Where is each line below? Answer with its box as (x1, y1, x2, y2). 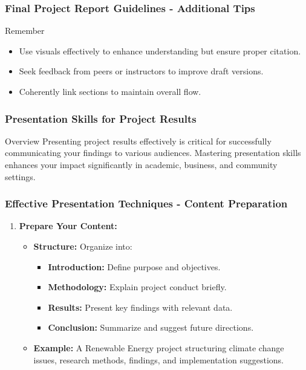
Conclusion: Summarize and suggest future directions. (48, 321, 254, 334)
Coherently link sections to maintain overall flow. (19, 85, 201, 97)
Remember (5, 24, 45, 37)
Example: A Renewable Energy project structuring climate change (33, 341, 284, 354)
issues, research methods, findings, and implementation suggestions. (33, 353, 284, 366)
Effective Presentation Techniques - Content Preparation (5, 196, 288, 211)
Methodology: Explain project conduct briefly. (48, 281, 227, 293)
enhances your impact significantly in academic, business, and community (5, 158, 278, 170)
